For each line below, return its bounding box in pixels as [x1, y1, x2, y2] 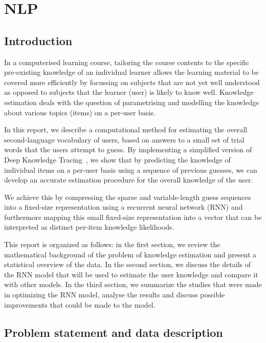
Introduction [4, 32, 73, 48]
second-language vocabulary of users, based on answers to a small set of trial [4, 134, 245, 145]
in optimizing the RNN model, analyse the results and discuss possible [4, 289, 225, 300]
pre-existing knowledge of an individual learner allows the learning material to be [4, 67, 259, 77]
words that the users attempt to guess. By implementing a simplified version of [4, 144, 252, 155]
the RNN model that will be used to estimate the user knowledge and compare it [4, 269, 258, 279]
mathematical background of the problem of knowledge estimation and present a [4, 249, 256, 259]
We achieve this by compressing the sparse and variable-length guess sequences [4, 191, 251, 202]
